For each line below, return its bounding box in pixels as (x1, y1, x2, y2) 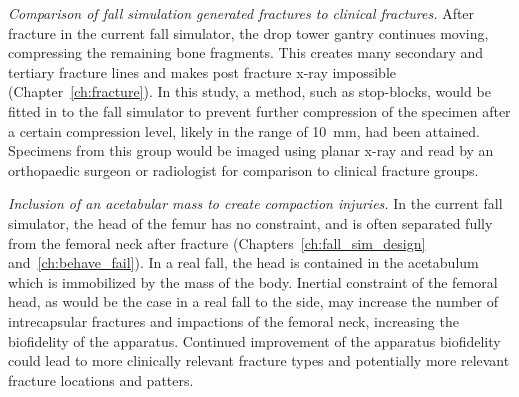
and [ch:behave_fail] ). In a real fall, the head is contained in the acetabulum (8, 252, 479, 273)
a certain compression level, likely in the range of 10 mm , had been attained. (8, 120, 480, 141)
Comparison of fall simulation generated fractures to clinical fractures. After (8, 3, 475, 23)
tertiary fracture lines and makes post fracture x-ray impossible (8, 61, 396, 82)
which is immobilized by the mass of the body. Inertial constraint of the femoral (8, 271, 498, 292)
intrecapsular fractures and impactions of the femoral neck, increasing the (8, 310, 459, 331)
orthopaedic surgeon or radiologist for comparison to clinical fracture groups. (8, 159, 479, 180)
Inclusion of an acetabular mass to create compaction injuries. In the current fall (8, 193, 503, 214)
